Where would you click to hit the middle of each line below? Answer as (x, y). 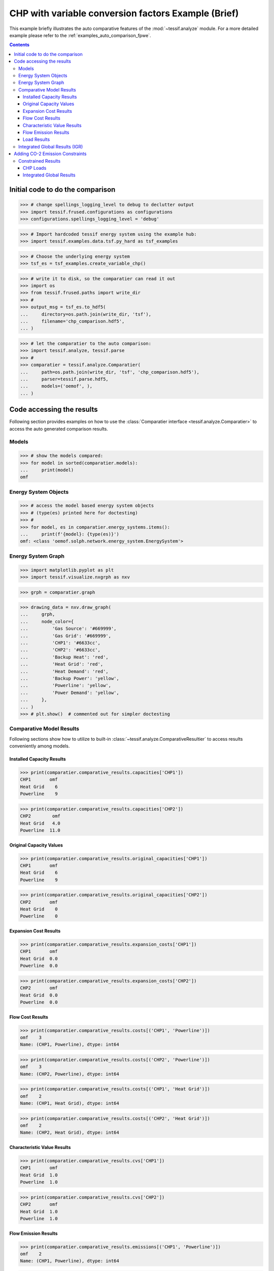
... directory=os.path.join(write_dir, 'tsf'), (86, 314)
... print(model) (47, 470)
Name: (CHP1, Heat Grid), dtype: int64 (70, 1103)
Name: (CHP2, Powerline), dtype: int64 (70, 1074)
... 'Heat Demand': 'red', (64, 671)
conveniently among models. (40, 746)
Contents (20, 45)
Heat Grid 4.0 (40, 823)
